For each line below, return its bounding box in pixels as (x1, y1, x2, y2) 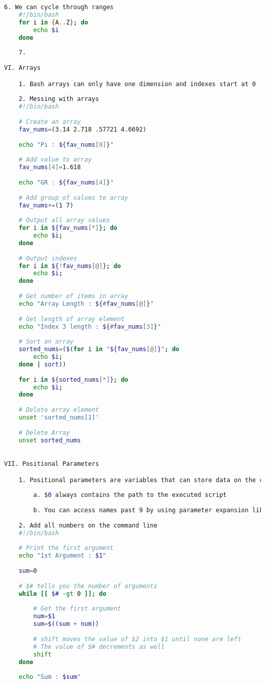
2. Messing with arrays (18, 95, 99, 103)
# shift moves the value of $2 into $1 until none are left (33, 635, 242, 643)
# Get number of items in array (18, 293, 128, 300)
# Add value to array (18, 156, 92, 164)
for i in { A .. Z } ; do (18, 18, 88, 26)
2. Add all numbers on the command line (18, 521, 157, 529)
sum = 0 (18, 567, 37, 575)
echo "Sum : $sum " (18, 673, 81, 681)
